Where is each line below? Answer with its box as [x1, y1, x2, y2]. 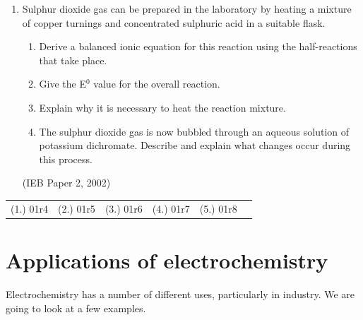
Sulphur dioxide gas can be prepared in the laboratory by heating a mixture [22, 1, 352, 16]
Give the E [39, 76, 86, 91]
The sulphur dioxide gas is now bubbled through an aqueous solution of [39, 124, 350, 138]
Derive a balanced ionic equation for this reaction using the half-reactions [39, 39, 357, 54]
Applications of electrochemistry [6, 245, 328, 274]
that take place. [39, 52, 107, 67]
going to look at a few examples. [6, 300, 146, 315]
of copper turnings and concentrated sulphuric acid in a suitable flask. [22, 15, 326, 30]
